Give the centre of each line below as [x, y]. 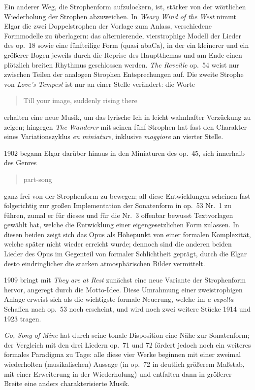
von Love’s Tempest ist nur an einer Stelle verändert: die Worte [99, 84]
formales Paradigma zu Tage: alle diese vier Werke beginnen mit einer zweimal [123, 354]
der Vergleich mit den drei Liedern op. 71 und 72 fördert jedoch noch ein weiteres [127, 344]
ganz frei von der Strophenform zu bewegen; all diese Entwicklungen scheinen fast [127, 195]
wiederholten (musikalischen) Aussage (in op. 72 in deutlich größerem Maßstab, [124, 364]
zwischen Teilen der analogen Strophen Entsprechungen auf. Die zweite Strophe [124, 74]
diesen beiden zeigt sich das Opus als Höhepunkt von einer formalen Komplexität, [127, 234]
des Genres [20, 162]
